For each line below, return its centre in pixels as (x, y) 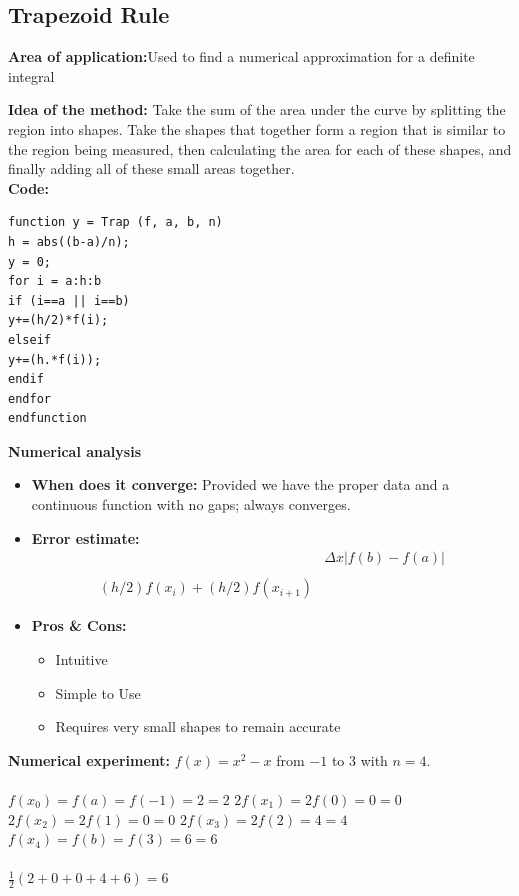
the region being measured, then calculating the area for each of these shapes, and (260, 148)
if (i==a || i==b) (69, 300)
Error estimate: (85, 537)
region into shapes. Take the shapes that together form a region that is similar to (257, 128)
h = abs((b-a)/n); (69, 241)
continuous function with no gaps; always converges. (191, 504)
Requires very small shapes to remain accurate (198, 726)
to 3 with (359, 759)
